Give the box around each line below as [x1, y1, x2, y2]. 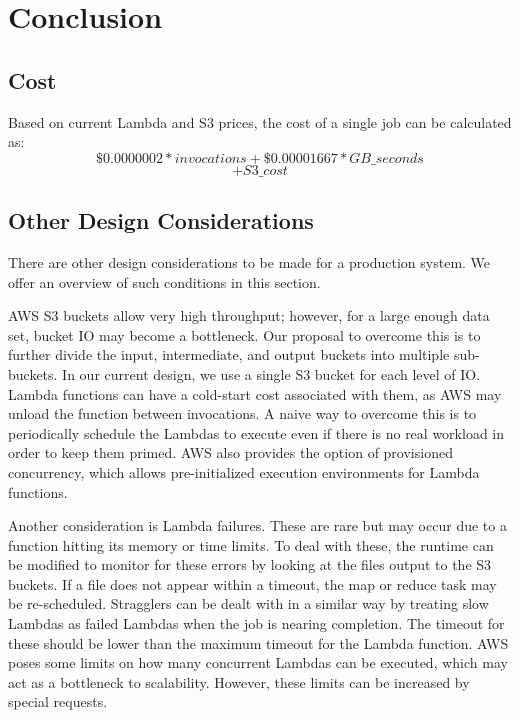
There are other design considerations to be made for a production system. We [8, 251, 491, 272]
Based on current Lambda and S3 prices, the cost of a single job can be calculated [8, 111, 512, 132]
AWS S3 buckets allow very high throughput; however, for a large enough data [8, 305, 490, 326]
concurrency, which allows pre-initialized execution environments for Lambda [8, 461, 480, 482]
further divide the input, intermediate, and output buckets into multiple [8, 344, 450, 365]
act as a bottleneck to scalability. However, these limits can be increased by [8, 671, 470, 692]
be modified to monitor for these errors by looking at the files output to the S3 [8, 554, 492, 575]
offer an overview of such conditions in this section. [8, 271, 321, 292]
